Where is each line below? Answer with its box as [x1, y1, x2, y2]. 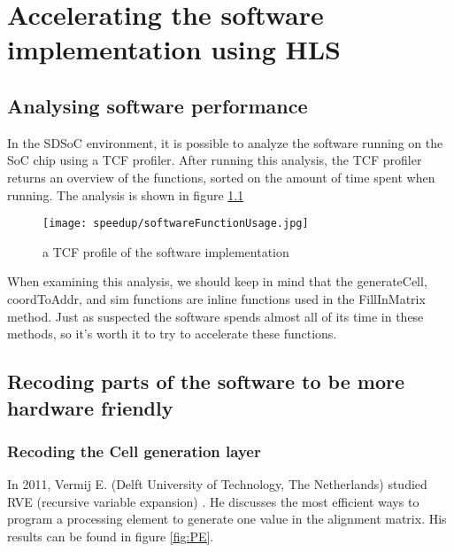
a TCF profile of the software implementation [42, 242, 289, 260]
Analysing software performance [7, 91, 308, 119]
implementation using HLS [7, 31, 341, 67]
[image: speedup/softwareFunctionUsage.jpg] [42, 217, 309, 230]
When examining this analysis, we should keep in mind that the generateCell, [7, 272, 427, 291]
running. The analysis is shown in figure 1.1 [7, 185, 244, 204]
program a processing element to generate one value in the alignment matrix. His [7, 509, 447, 528]
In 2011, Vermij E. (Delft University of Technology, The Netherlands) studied [7, 475, 427, 494]
